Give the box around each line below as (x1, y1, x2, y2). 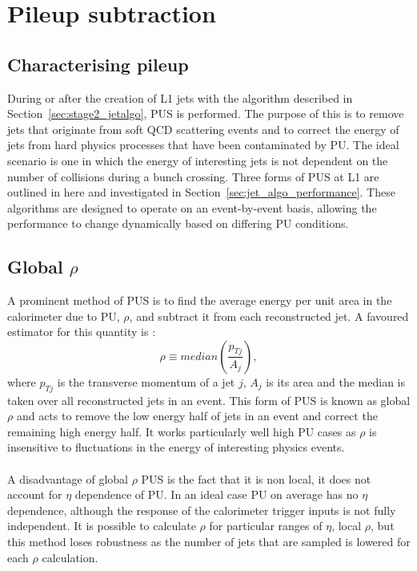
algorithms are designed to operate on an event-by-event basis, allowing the (7, 199, 377, 216)
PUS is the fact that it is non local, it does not (141, 470, 371, 487)
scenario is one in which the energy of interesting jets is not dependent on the (7, 152, 388, 168)
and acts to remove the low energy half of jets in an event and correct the (16, 407, 378, 424)
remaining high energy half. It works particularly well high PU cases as (7, 423, 356, 439)
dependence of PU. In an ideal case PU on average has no (74, 486, 359, 503)
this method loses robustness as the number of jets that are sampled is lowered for (7, 533, 411, 550)
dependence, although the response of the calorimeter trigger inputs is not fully (7, 501, 396, 518)
